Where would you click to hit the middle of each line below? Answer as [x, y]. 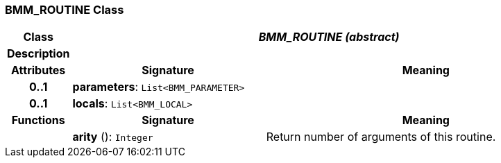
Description [39, 54]
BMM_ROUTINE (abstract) [329, 37]
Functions [38, 120]
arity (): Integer [113, 137]
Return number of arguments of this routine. [381, 137]
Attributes [39, 70]
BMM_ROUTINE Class [65, 10]
